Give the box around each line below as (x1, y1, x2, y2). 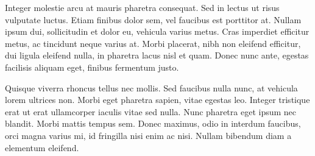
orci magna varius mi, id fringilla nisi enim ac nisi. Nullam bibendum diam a (5, 129, 292, 141)
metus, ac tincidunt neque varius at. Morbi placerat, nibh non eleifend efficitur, (5, 37, 301, 49)
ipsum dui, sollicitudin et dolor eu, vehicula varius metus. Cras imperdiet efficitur (5, 25, 310, 38)
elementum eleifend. (5, 141, 79, 154)
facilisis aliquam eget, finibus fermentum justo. (5, 60, 179, 73)
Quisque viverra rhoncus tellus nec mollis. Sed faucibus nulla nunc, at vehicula (5, 81, 298, 94)
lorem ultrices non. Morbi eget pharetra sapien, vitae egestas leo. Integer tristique (5, 93, 310, 106)
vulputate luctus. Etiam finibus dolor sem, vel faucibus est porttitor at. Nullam (5, 13, 302, 26)
